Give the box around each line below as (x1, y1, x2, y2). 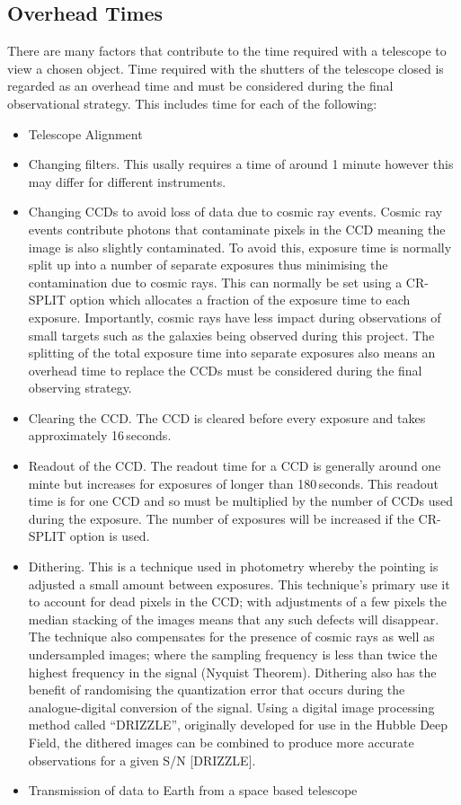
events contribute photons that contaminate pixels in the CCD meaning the (28, 219, 446, 238)
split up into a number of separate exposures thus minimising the (28, 255, 388, 274)
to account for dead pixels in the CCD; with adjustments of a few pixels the (28, 592, 448, 611)
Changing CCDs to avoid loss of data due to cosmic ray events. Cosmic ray (28, 202, 443, 221)
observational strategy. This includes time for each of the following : (7, 93, 377, 112)
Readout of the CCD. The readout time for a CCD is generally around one (28, 456, 441, 475)
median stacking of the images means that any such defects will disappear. (28, 609, 439, 628)
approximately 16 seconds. (28, 426, 172, 445)
